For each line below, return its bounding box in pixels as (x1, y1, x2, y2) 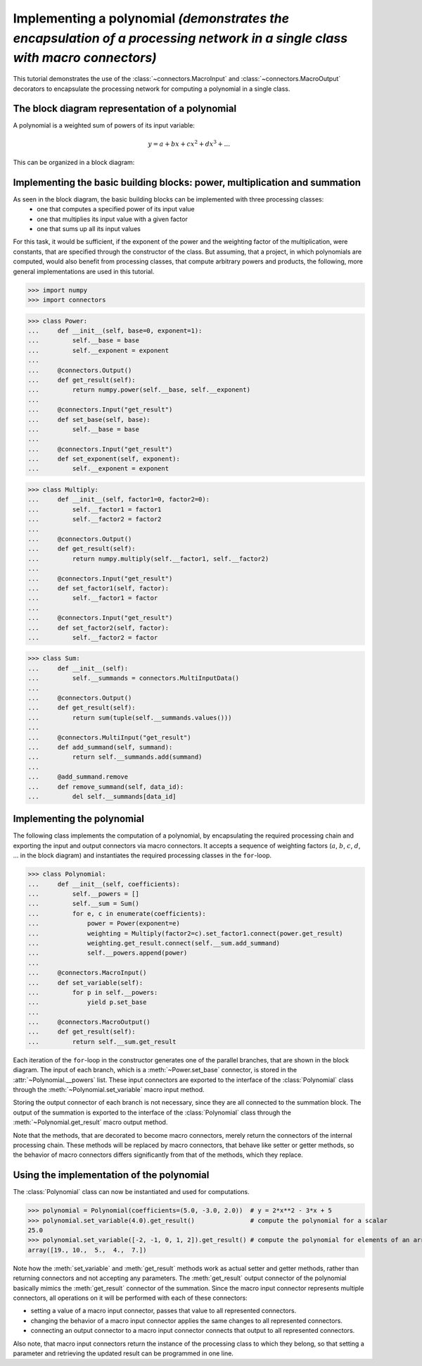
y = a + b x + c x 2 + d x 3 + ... (148, 138, 231, 148)
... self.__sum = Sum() (27, 900, 140, 908)
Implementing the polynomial (13, 813, 144, 825)
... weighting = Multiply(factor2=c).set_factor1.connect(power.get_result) (27, 929, 344, 937)
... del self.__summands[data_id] (27, 793, 177, 800)
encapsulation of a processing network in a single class (13, 30, 348, 46)
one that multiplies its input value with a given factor (37, 215, 188, 223)
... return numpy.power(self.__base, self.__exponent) (27, 386, 251, 394)
